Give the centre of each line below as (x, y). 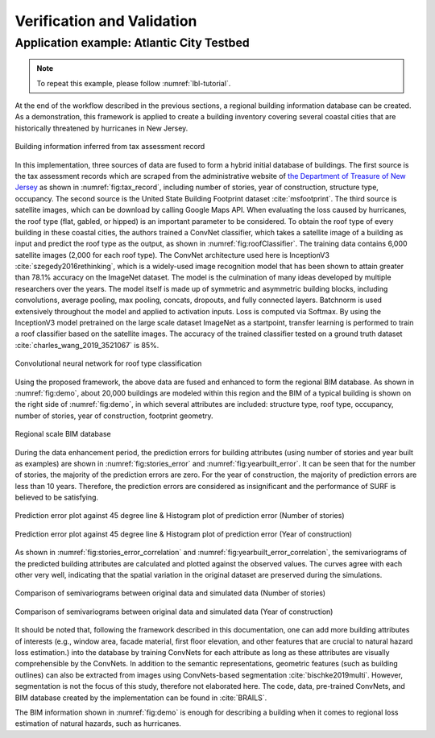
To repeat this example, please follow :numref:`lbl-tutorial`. (134, 83)
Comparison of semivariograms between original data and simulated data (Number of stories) (170, 593)
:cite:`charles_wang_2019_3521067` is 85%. (87, 345)
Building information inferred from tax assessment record (110, 147)
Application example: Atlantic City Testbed (132, 43)
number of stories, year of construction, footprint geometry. (114, 416)
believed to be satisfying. (57, 498)
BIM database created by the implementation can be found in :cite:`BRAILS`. (141, 698)
